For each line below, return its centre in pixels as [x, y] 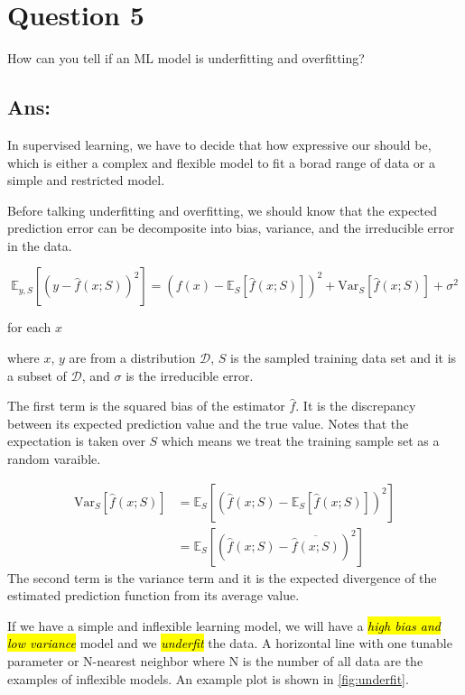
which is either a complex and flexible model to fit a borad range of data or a [221, 162]
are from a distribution [132, 358]
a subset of [37, 375]
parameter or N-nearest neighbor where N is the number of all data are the [215, 661]
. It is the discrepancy [356, 406]
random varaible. [54, 459]
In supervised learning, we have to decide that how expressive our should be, [219, 144]
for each [29, 327]
